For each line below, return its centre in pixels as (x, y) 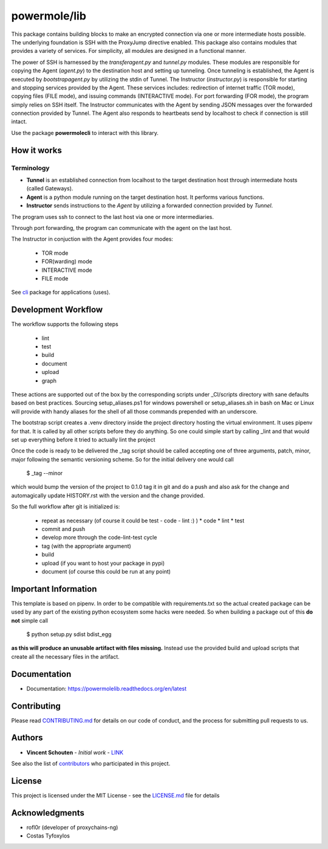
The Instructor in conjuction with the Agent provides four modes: (92, 239)
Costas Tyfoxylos (48, 836)
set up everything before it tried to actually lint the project (83, 439)
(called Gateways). (50, 189)
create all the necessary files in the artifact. (65, 656)
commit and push (63, 529)
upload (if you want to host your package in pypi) (103, 563)
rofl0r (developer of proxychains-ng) (72, 827)
